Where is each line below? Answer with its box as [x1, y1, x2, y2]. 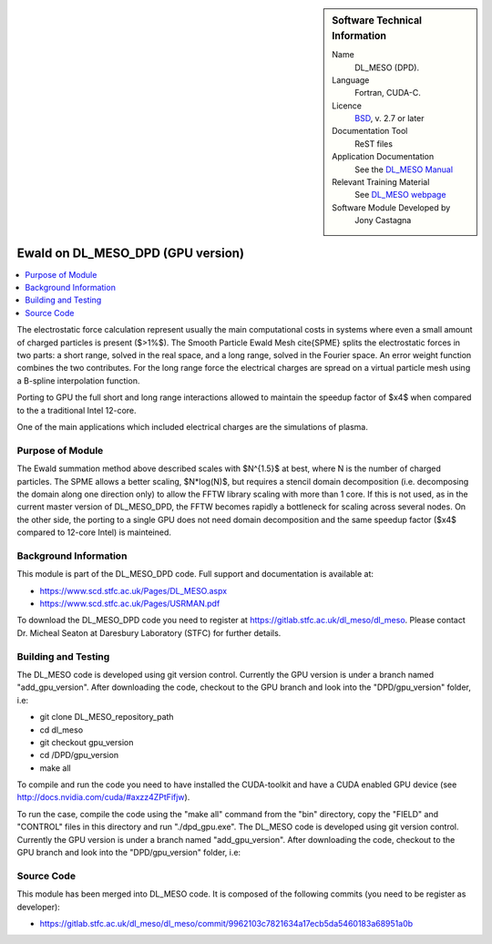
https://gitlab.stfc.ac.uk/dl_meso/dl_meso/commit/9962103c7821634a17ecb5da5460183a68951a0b [39, 918, 414, 929]
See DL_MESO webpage [354, 190, 446, 200]
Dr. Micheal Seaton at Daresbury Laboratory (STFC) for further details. [16, 627, 282, 638]
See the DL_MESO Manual [354, 164, 454, 175]
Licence [332, 100, 362, 111]
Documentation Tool [332, 126, 408, 137]
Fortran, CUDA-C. [354, 87, 421, 98]
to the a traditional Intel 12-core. [16, 405, 137, 416]
